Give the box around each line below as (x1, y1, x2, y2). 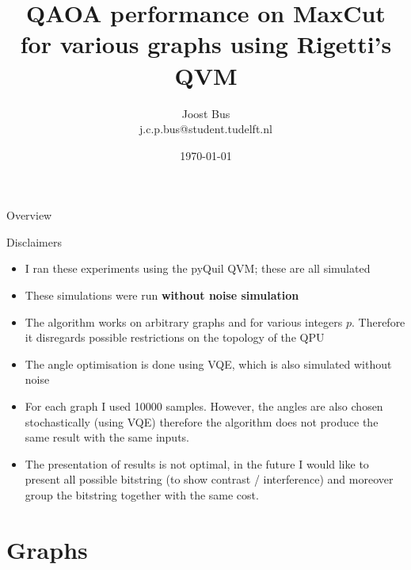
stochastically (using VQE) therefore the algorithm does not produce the (25, 413, 379, 430)
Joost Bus (181, 105, 230, 121)
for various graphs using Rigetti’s (20, 28, 392, 60)
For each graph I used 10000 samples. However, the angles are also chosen (25, 398, 383, 415)
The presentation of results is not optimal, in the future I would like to (25, 455, 369, 472)
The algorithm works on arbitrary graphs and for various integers (25, 313, 343, 330)
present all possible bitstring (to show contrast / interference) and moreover (25, 471, 394, 488)
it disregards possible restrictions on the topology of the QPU (25, 329, 325, 346)
